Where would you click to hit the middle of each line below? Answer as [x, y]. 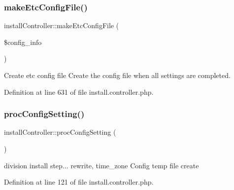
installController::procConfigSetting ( [60, 132]
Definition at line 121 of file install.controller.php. [79, 182]
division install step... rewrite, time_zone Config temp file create [101, 165]
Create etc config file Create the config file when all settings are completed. [117, 75]
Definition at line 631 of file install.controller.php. [79, 92]
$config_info [23, 42]
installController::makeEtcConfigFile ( [62, 25]
